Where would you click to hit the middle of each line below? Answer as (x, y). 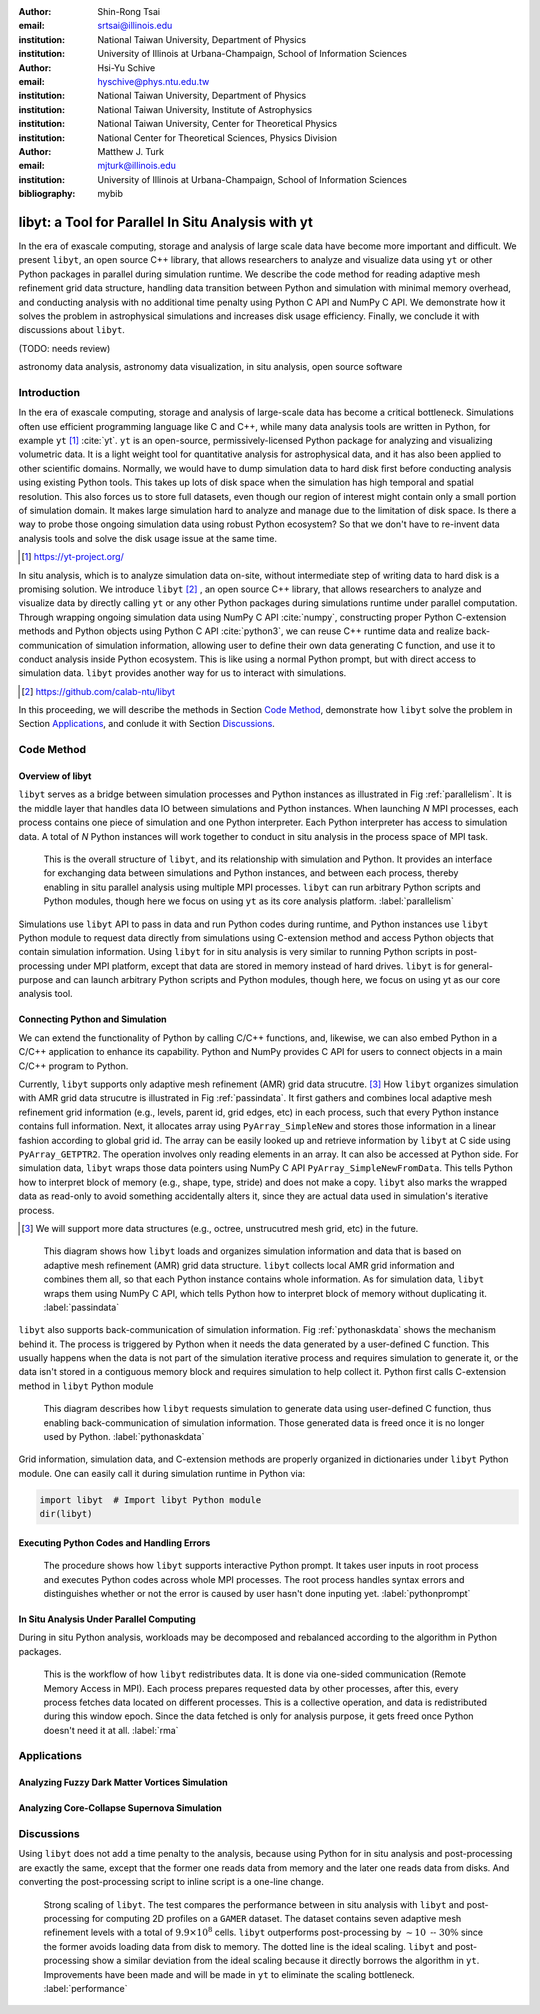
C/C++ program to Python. (73, 1066)
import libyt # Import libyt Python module (150, 1499)
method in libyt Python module (86, 1386)
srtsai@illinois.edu (135, 26)
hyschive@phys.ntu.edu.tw (153, 81)
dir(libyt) (66, 1514)
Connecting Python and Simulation (92, 1019)
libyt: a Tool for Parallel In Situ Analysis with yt (166, 221)
